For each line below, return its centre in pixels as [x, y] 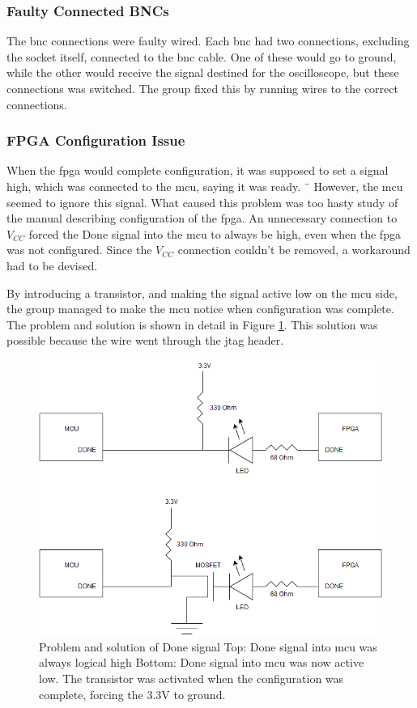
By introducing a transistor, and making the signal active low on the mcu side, [202, 293]
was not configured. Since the [79, 250]
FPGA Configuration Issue [96, 140]
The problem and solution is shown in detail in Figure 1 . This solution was [192, 324]
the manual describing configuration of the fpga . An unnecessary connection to [202, 218]
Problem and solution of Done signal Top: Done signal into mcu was [208, 646]
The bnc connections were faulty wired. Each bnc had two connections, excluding [208, 41]
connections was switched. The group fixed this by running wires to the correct [202, 88]
